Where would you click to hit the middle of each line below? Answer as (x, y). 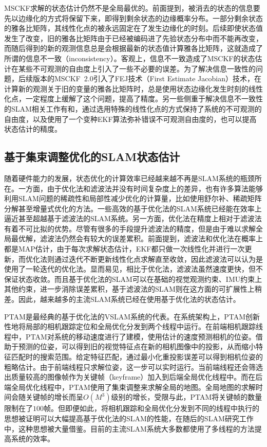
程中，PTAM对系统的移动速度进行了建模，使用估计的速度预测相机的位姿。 (130, 336)
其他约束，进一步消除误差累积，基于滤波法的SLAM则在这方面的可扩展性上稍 (133, 289)
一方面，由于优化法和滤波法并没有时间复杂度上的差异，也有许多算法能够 (140, 188)
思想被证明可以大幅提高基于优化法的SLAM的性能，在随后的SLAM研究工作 (129, 418)
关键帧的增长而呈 (54, 397)
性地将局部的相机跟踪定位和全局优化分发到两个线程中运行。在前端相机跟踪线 (133, 326)
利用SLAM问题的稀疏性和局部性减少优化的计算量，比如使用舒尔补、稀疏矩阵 (133, 198)
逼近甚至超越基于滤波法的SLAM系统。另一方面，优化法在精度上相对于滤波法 (133, 218)
